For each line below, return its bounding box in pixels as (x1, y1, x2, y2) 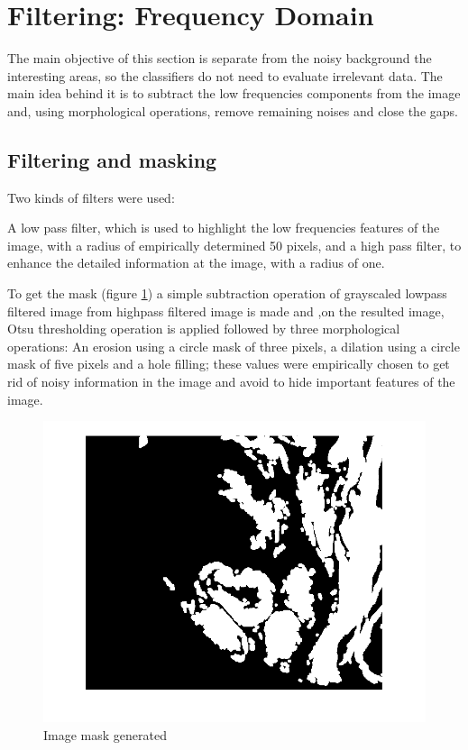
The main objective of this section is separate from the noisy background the (7, 49, 432, 68)
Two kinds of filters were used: (7, 187, 175, 206)
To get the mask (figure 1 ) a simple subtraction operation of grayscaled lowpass (7, 284, 447, 303)
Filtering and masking (7, 145, 217, 173)
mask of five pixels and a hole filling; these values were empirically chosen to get (7, 354, 450, 373)
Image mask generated (43, 726, 167, 745)
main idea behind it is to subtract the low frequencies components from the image (7, 84, 461, 103)
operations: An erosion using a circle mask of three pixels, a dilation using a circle (7, 336, 460, 355)
